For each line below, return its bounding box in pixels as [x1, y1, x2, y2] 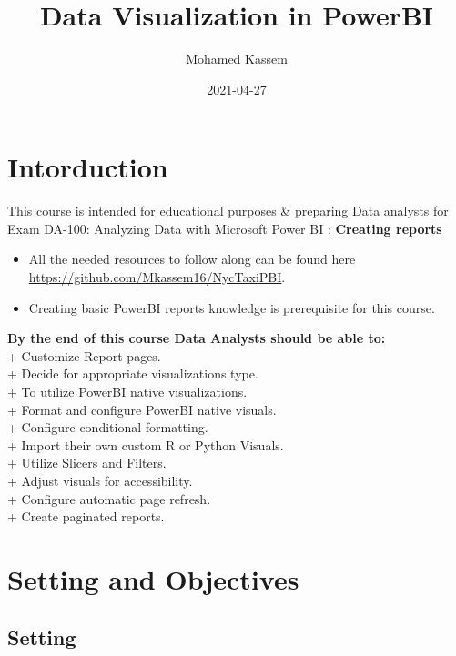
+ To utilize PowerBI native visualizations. [7, 382, 248, 400]
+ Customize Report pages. [7, 346, 161, 365]
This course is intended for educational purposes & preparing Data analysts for [7, 201, 449, 220]
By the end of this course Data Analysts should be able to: [7, 328, 386, 348]
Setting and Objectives [7, 560, 299, 597]
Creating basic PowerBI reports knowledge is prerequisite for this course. [28, 298, 435, 317]
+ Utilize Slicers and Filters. [7, 453, 167, 472]
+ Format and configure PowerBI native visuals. [7, 399, 277, 419]
